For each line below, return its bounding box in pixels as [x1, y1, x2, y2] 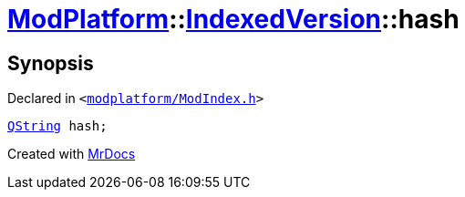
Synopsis [7, 51, 94, 75]
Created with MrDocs [7, 146, 136, 162]
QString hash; [7, 119, 108, 134]
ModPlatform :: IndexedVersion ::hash [7, 4, 460, 35]
